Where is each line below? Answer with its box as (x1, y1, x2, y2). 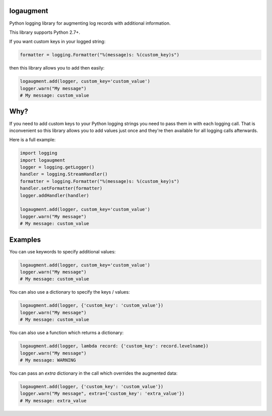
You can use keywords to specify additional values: (9, 248, 116, 254)
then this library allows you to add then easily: (9, 65, 105, 71)
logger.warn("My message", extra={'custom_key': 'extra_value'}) (20, 391, 185, 396)
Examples (9, 235, 41, 244)
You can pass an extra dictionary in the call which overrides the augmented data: (9, 370, 178, 376)
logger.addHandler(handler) (20, 192, 89, 198)
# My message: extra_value (20, 398, 87, 403)
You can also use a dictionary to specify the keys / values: (9, 289, 130, 295)
